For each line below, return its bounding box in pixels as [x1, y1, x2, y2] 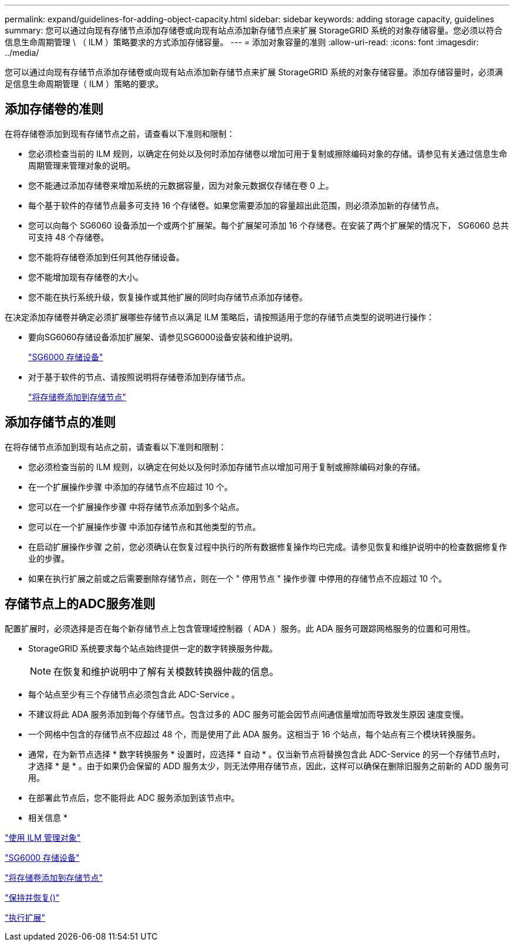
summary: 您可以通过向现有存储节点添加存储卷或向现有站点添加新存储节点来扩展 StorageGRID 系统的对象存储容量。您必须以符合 [5, 25, 503, 35]
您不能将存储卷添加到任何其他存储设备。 [28, 251, 184, 262]
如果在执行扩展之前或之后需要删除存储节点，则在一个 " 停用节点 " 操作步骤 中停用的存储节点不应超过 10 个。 [28, 573, 447, 583]
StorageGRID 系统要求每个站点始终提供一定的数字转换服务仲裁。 [28, 643, 278, 653]
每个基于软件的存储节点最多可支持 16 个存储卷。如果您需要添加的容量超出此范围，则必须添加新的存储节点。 [28, 200, 444, 210]
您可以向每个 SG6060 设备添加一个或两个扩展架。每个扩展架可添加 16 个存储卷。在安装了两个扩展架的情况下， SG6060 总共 [28, 220, 509, 230]
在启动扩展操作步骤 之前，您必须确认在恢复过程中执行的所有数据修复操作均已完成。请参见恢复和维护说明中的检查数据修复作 [28, 541, 507, 552]
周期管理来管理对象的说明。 [28, 160, 135, 170]
